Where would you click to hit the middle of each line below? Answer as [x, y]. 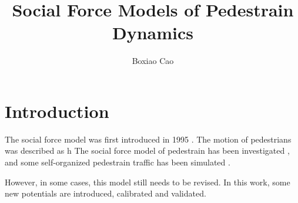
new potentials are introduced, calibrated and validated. [106, 193]
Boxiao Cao [153, 61]
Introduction [57, 111]
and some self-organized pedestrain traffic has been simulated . [118, 162]
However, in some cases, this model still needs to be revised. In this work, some [148, 182]
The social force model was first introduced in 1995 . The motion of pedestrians [148, 139]
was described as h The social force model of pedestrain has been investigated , [147, 150]
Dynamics [153, 33]
